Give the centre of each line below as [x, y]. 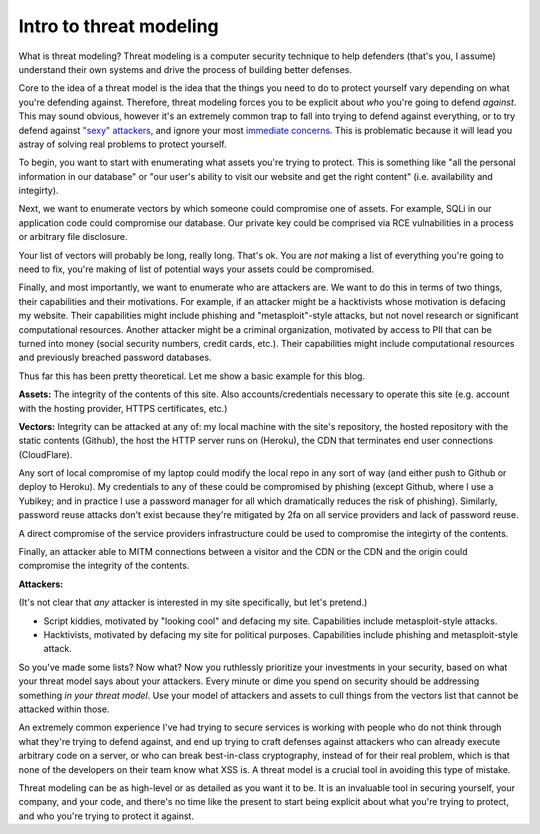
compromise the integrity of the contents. [104, 566]
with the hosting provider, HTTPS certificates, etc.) [123, 408]
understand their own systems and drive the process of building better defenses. [185, 69]
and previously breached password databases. [115, 357]
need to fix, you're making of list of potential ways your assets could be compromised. [196, 269]
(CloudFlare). [45, 454]
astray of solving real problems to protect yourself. [122, 144]
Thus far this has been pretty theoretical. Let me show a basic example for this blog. [191, 376]
